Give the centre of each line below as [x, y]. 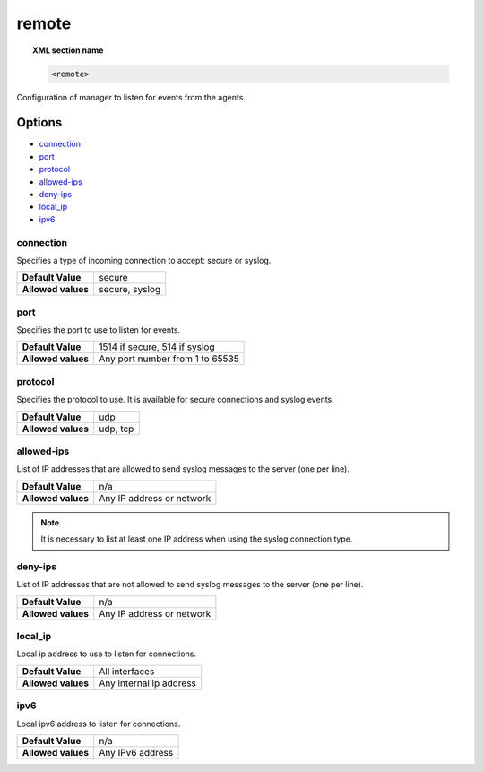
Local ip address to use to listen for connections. [107, 654]
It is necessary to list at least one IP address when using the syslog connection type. [197, 539]
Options [39, 122]
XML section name [68, 50]
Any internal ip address [148, 683]
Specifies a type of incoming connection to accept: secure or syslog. [144, 260]
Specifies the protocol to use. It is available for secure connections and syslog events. [176, 400]
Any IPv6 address [136, 752]
